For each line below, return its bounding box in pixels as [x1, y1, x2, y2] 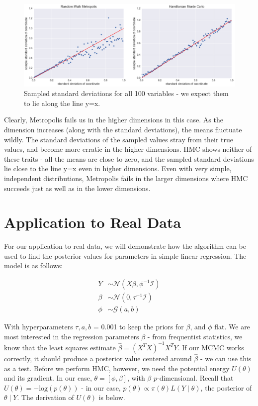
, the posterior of [200, 382, 252, 393]
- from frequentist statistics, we [147, 331, 243, 341]
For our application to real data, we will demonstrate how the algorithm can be [4, 241, 246, 251]
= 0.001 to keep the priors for [93, 321, 184, 332]
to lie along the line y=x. [24, 98, 100, 108]
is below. [98, 392, 125, 403]
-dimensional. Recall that [157, 373, 234, 383]
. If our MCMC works [177, 342, 244, 352]
